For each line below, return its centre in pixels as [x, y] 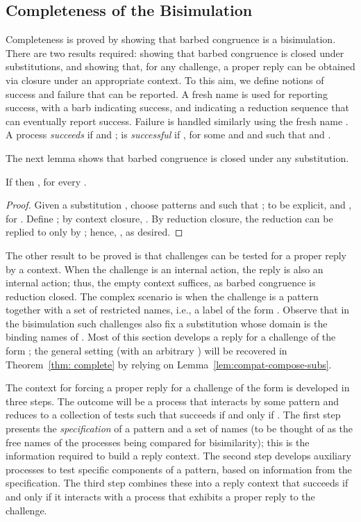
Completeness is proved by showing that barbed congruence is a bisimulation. [171, 39]
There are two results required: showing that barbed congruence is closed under [175, 52]
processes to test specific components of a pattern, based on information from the [179, 469]
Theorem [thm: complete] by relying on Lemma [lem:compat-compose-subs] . [169, 364]
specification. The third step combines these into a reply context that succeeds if [177, 483]
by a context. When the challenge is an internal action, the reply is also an [165, 269]
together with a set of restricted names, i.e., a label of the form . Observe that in [178, 310]
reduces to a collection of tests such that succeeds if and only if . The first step [173, 415]
